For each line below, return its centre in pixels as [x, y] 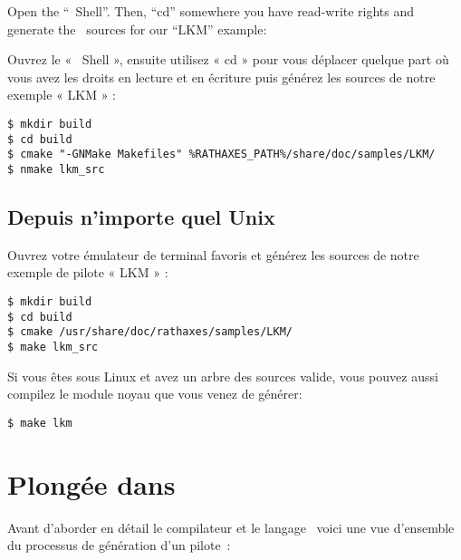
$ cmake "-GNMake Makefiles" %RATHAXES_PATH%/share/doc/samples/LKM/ [221, 154]
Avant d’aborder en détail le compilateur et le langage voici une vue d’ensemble [231, 527]
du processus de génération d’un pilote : [119, 545]
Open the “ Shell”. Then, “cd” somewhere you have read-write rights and [211, 11]
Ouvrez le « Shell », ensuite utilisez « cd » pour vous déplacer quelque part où [228, 59]
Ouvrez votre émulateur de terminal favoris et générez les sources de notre [213, 254]
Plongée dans [91, 483]
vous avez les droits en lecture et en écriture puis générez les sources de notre [221, 77]
